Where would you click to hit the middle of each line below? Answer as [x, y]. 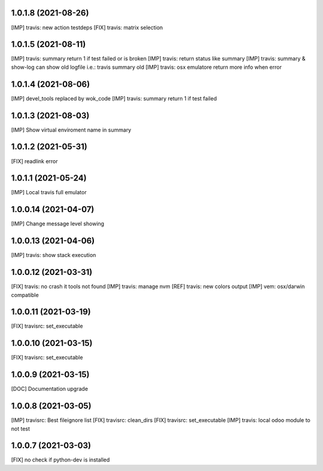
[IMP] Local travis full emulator [49, 192]
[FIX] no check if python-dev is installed [60, 460]
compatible [25, 295]
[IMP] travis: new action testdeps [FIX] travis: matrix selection [87, 27]
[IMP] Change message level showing [58, 224]
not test [20, 429]
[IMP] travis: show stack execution [54, 255]
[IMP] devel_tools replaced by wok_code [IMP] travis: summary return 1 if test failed [114, 98]
